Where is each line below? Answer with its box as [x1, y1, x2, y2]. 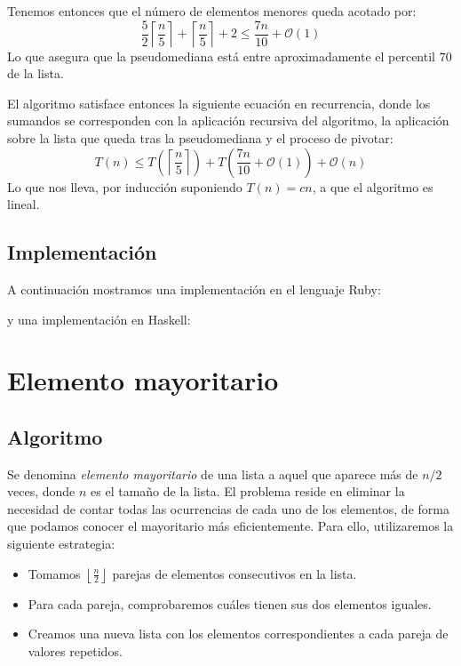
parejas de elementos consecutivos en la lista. [112, 564, 357, 582]
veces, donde [7, 482, 76, 501]
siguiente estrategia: [7, 534, 115, 553]
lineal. [7, 195, 40, 213]
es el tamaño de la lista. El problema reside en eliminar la [91, 482, 405, 501]
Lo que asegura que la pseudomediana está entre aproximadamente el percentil [7, 46, 435, 65]
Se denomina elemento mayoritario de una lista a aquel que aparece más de [7, 464, 418, 483]
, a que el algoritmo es [312, 177, 433, 196]
